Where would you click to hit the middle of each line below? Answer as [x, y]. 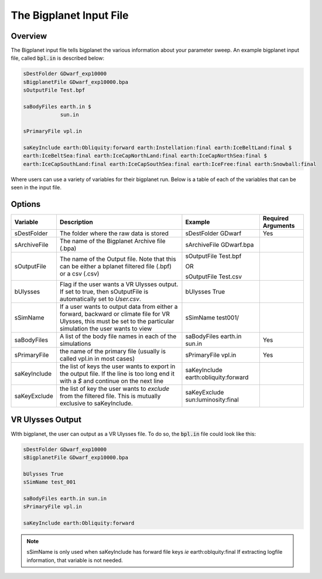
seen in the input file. [36, 188]
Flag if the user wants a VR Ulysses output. [119, 284]
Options [26, 204]
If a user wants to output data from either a [119, 306]
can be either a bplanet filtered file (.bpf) [116, 267]
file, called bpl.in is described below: [58, 58]
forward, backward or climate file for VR [114, 314]
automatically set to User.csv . [100, 299]
